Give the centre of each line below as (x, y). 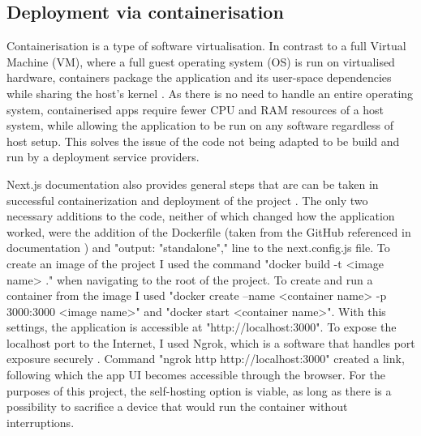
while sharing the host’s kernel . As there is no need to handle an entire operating (210, 93)
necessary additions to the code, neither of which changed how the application (201, 216)
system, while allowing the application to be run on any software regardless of (200, 125)
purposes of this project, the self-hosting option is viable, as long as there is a (199, 390)
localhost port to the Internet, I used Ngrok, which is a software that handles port (211, 342)
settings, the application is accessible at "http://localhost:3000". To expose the (202, 327)
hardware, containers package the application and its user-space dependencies (199, 77)
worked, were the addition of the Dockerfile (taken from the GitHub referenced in (209, 231)
